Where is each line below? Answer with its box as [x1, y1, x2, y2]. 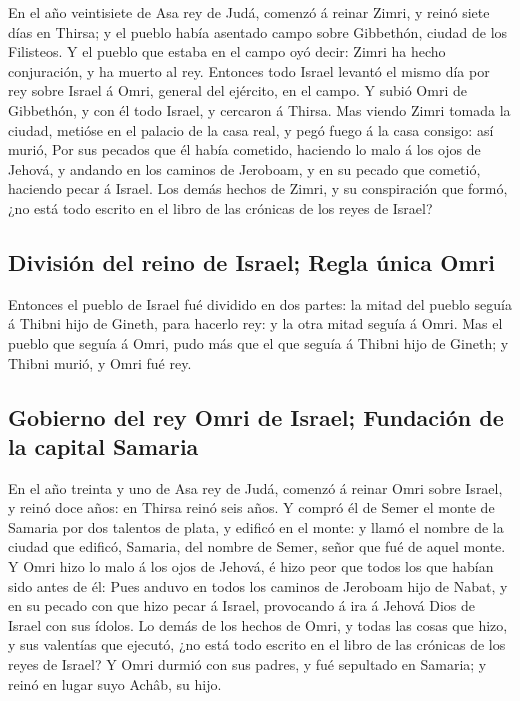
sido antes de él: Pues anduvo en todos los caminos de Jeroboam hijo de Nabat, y [8, 575, 508, 596]
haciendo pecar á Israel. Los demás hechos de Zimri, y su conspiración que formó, [8, 178, 508, 199]
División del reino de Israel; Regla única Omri [8, 246, 496, 277]
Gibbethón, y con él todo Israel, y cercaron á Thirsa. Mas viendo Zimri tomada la [8, 99, 511, 120]
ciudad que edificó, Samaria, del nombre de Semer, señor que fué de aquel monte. [8, 536, 506, 557]
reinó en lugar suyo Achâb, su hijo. [8, 673, 222, 694]
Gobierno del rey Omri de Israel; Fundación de [8, 401, 504, 432]
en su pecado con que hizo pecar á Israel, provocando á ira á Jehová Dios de [8, 595, 476, 616]
